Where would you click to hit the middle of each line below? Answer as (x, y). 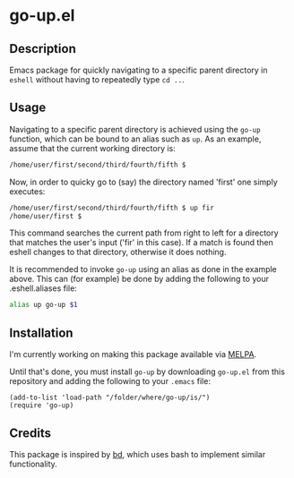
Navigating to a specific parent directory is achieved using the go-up (135, 129)
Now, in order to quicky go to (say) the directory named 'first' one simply (143, 182)
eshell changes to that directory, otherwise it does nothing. (118, 252)
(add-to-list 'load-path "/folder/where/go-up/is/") (110, 398)
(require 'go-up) (42, 405)
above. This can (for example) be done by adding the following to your (139, 279)
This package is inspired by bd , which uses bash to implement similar (138, 454)
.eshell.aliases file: (43, 288)
